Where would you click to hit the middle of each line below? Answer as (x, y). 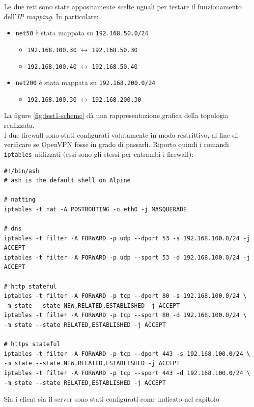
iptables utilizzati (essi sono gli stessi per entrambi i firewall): (99, 154)
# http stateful (30, 286)
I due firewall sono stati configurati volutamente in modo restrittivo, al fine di (121, 134)
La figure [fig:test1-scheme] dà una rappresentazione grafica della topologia (116, 115)
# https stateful (32, 344)
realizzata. (19, 125)
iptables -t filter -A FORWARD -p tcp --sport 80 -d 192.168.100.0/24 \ (125, 315)
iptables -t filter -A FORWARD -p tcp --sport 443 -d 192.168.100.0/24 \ (127, 373)
